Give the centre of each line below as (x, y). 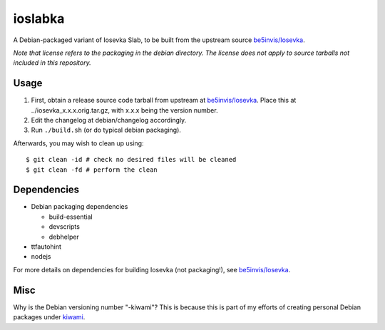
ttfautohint (46, 247)
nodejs (41, 257)
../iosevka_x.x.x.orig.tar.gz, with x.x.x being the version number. (124, 110)
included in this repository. (52, 63)
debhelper (64, 237)
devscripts (64, 227)
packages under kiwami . (49, 317)
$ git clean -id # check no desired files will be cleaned (131, 160)
